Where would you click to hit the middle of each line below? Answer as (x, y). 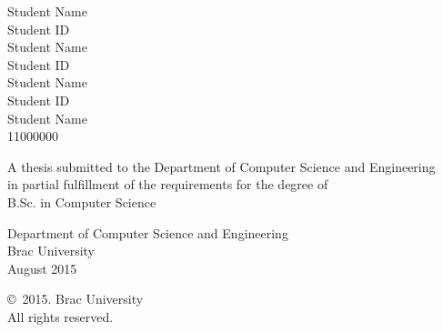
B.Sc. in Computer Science (82, 201)
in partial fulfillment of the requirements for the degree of (168, 184)
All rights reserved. (60, 316)
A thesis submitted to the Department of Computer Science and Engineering (221, 166)
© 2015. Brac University (76, 299)
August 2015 (42, 268)
